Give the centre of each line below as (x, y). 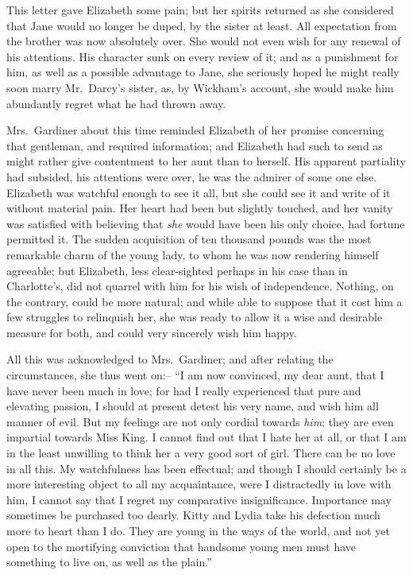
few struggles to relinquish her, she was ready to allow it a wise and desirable (195, 317)
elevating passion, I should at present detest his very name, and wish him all (193, 406)
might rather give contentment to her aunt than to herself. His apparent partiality (206, 161)
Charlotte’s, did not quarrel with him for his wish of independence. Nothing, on (200, 286)
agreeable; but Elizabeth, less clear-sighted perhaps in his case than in (177, 270)
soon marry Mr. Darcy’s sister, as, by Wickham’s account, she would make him (200, 87)
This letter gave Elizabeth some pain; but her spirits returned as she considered (200, 10)
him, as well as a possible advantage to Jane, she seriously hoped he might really (203, 72)
